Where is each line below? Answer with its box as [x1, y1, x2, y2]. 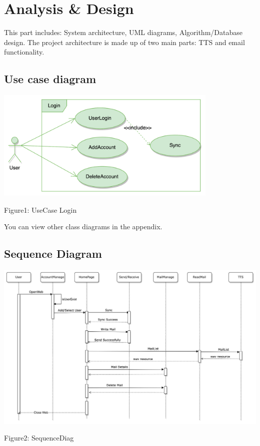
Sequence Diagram [4, 246, 102, 261]
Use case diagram [4, 71, 96, 87]
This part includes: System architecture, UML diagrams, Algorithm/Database [4, 27, 242, 38]
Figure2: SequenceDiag [4, 432, 74, 443]
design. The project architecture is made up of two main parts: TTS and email [4, 37, 245, 47]
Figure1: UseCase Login [4, 204, 77, 215]
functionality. [4, 47, 44, 57]
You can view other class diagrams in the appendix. [4, 221, 162, 232]
